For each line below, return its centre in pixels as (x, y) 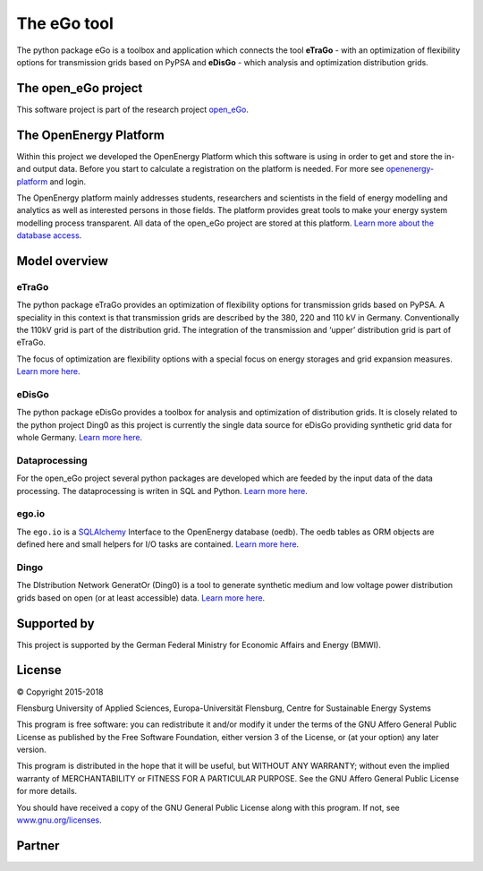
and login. (68, 181)
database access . (49, 235)
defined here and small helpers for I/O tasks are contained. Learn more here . (158, 544)
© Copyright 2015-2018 (60, 692)
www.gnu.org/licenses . (59, 820)
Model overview (63, 261)
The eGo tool (65, 23)
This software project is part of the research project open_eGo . (133, 109)
